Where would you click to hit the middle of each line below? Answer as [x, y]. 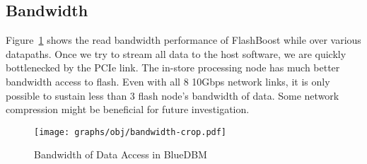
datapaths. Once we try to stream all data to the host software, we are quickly [176, 53]
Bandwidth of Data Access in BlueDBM [121, 154]
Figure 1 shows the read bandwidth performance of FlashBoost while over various [183, 40]
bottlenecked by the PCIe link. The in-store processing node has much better [173, 68]
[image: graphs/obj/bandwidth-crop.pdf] [130, 132]
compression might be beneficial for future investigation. [128, 109]
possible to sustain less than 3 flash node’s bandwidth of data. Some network [173, 95]
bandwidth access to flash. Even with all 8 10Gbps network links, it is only [168, 81]
